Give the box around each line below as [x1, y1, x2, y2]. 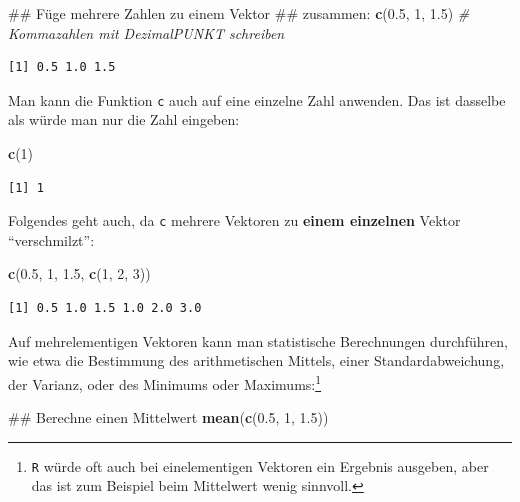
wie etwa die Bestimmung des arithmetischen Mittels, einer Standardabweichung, [8, 350, 505, 371]
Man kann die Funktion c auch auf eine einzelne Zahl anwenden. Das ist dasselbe [8, 89, 506, 110]
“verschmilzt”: [8, 229, 95, 250]
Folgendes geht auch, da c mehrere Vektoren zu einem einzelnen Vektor [8, 210, 461, 231]
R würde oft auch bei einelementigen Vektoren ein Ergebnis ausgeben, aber [31, 455, 489, 476]
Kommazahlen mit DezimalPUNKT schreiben [8, 22, 285, 43]
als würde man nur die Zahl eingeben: [8, 109, 240, 130]
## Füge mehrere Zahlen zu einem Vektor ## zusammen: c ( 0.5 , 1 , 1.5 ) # [8, 3, 470, 23]
